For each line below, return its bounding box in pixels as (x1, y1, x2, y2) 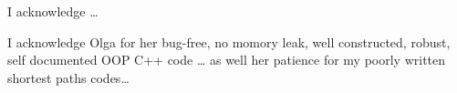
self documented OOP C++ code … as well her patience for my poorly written (7, 50, 446, 69)
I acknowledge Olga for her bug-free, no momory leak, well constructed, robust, (7, 32, 451, 51)
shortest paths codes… (7, 67, 130, 87)
